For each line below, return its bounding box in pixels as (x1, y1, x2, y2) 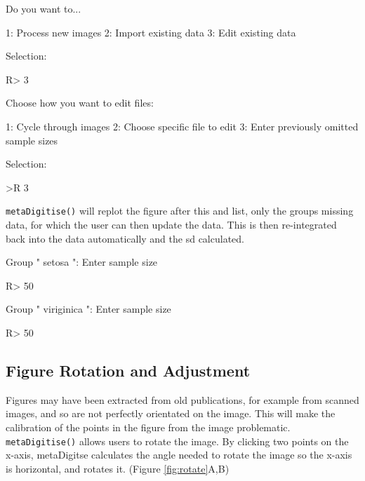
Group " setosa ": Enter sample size (6, 255, 158, 269)
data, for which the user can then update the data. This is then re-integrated (6, 217, 337, 231)
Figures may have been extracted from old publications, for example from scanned (6, 392, 359, 407)
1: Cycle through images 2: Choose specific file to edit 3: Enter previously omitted (6, 118, 359, 133)
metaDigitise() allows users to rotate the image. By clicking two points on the (6, 433, 349, 448)
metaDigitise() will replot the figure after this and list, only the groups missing (6, 203, 354, 218)
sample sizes (6, 133, 58, 147)
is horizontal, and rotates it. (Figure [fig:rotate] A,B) (6, 461, 230, 475)
